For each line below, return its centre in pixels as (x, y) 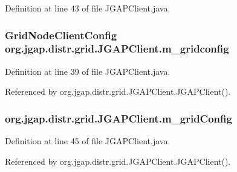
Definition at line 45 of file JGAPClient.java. (88, 141)
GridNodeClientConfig (61, 35)
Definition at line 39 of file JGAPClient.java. (88, 71)
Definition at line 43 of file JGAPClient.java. (88, 8)
